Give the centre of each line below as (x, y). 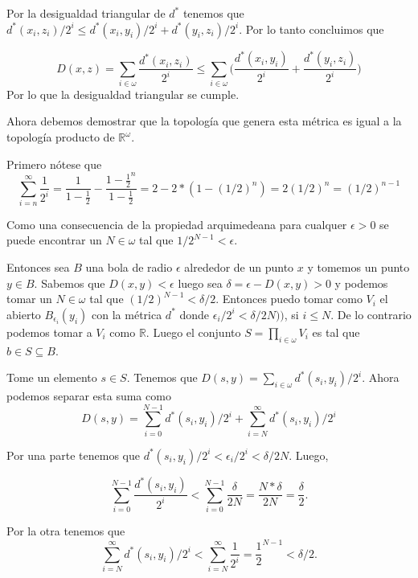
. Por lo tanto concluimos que (311, 29)
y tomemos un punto (359, 267)
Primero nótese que (54, 164)
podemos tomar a (49, 332)
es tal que (336, 332)
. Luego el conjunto (193, 332)
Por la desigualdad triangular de (86, 13)
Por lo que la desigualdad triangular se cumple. (123, 94)
